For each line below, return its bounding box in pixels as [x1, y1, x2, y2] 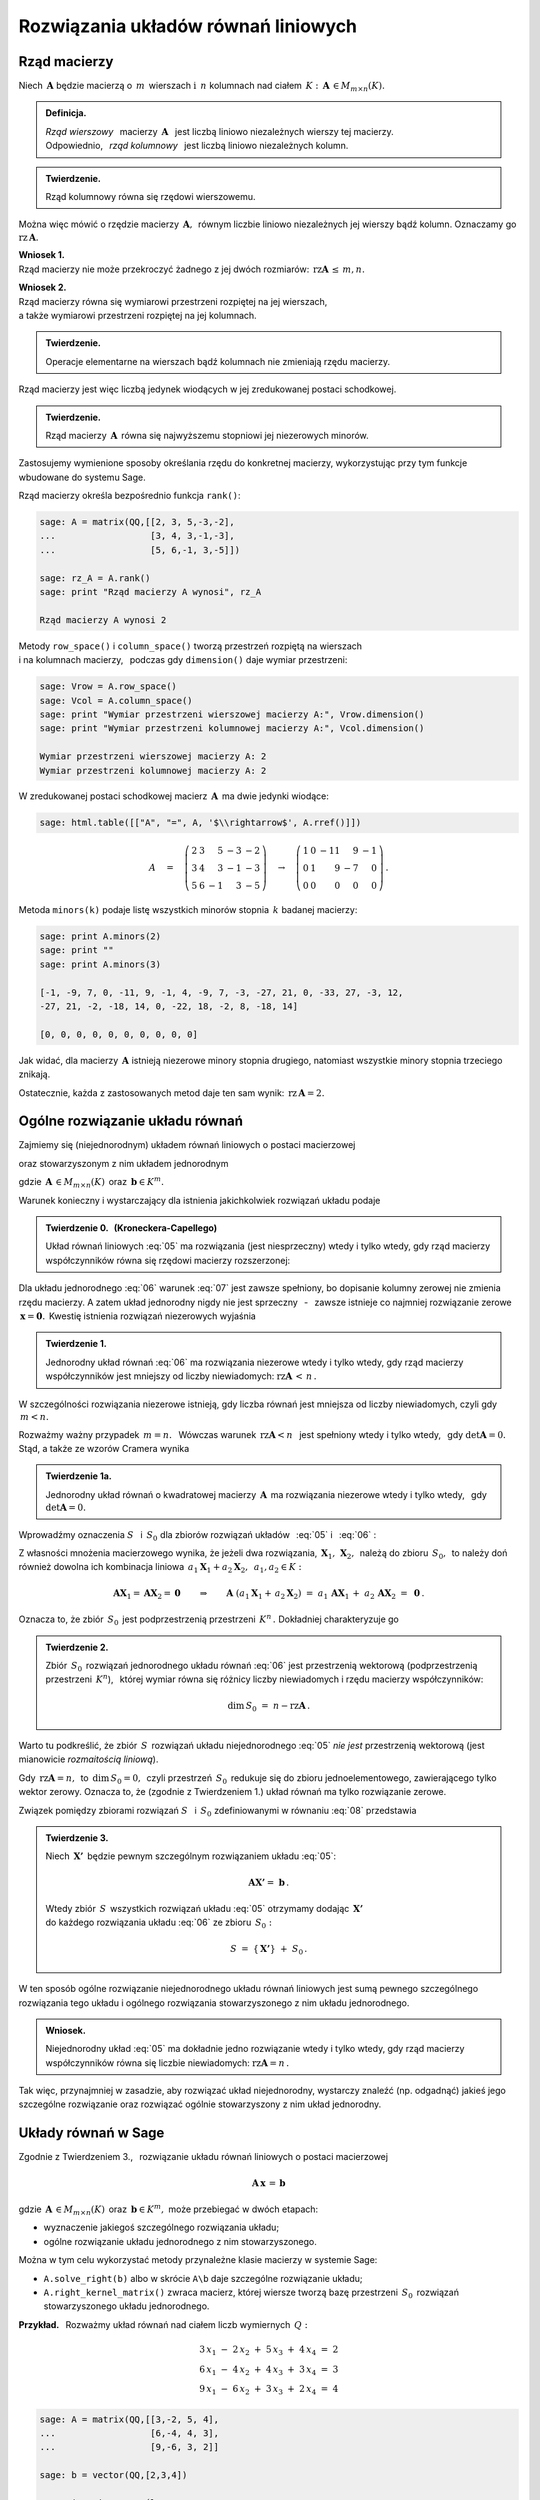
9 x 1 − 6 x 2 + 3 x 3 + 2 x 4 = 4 [198, 2383, 339, 2397]
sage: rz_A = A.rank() [39, 572, 151, 584]
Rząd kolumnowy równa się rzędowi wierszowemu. [45, 191, 256, 203]
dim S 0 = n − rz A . [227, 1700, 310, 1714]
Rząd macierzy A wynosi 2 [39, 614, 167, 625]
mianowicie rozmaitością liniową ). [18, 1753, 159, 1765]
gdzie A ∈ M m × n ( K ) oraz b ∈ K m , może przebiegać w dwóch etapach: [18, 2202, 319, 2217]
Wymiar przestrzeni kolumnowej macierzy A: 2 [39, 765, 267, 776]
